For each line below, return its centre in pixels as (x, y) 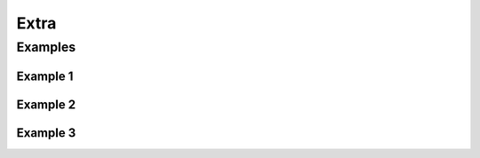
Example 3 (46, 133)
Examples (46, 47)
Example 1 (45, 76)
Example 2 (46, 104)
